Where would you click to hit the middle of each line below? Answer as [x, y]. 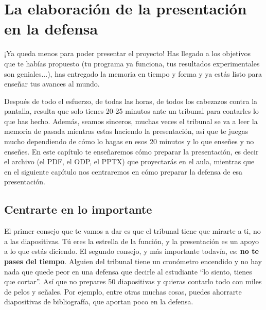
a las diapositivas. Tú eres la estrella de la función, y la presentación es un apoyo [131, 241]
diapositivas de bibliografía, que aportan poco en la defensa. [99, 302]
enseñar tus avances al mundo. [52, 84]
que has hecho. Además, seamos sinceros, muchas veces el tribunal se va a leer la [131, 121]
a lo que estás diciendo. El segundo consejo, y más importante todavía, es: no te [131, 251]
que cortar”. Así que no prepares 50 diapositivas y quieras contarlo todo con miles [133, 281]
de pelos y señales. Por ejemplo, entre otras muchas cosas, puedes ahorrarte [123, 291]
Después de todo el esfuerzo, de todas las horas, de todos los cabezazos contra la [131, 101]
